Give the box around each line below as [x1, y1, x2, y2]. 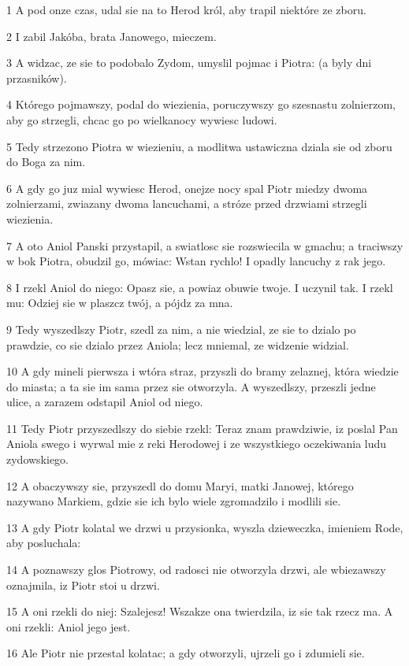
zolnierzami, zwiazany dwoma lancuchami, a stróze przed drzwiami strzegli [6, 195, 367, 212]
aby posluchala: [6, 535, 81, 551]
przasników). [6, 69, 67, 86]
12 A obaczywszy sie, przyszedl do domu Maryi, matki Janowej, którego [6, 477, 354, 494]
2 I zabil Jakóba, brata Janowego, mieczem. [6, 28, 217, 44]
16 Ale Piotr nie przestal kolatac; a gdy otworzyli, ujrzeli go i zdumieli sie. [6, 645, 365, 661]
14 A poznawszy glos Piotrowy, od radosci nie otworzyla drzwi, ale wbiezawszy [6, 561, 386, 578]
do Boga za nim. [6, 154, 86, 170]
